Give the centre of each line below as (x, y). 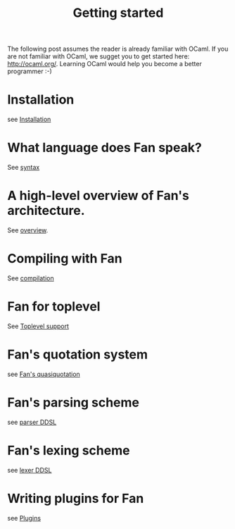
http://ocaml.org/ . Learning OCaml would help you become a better (104, 64)
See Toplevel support (38, 326)
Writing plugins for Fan (76, 498)
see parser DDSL (32, 422)
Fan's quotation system (78, 355)
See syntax (24, 168)
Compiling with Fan (65, 259)
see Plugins (24, 518)
